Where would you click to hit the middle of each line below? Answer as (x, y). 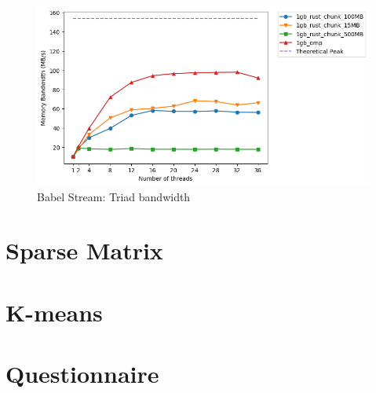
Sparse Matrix (84, 250)
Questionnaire (82, 374)
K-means (54, 312)
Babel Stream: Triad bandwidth (114, 196)
